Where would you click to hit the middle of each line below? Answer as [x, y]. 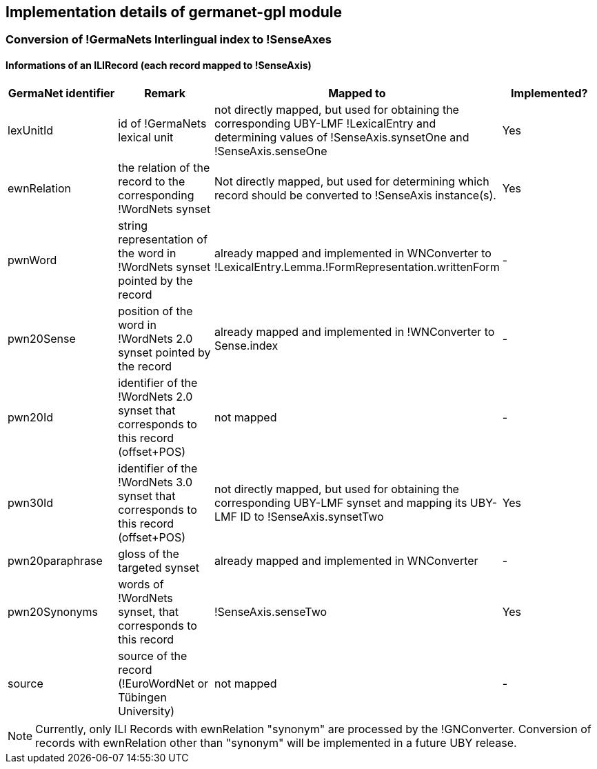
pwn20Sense [42, 338]
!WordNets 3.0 [155, 482]
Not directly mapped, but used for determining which [352, 181]
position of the [155, 311]
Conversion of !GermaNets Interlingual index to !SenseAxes [169, 40]
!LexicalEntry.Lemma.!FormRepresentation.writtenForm [357, 267]
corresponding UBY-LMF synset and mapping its [341, 502]
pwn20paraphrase [55, 560]
